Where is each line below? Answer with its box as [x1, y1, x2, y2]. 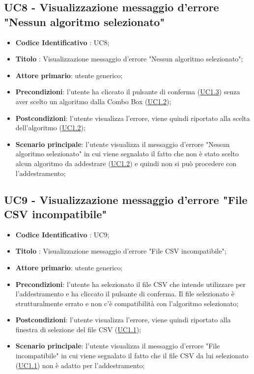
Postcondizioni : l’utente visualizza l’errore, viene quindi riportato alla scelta [15, 113, 250, 123]
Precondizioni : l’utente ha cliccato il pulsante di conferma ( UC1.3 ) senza [15, 86, 240, 97]
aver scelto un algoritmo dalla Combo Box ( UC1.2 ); [15, 96, 171, 106]
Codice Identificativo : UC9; [15, 229, 110, 239]
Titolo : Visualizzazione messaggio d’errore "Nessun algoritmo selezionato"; [15, 54, 243, 64]
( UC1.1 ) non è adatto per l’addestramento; [15, 360, 145, 370]
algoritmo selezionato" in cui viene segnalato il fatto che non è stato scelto [15, 148, 239, 159]
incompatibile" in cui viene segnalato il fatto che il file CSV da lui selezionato [15, 350, 249, 361]
